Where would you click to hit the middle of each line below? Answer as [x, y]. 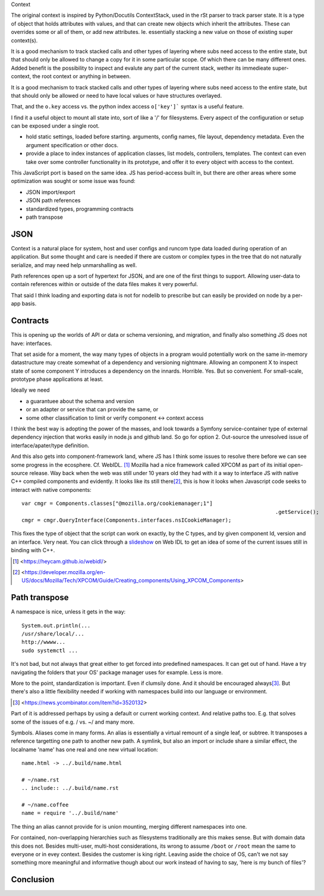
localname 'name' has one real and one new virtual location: [85, 749]
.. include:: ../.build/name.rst [70, 788]
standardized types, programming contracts [80, 209]
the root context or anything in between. [81, 76]
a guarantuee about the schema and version [80, 401]
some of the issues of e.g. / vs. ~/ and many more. [73, 722]
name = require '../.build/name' [70, 813]
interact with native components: [51, 489]
